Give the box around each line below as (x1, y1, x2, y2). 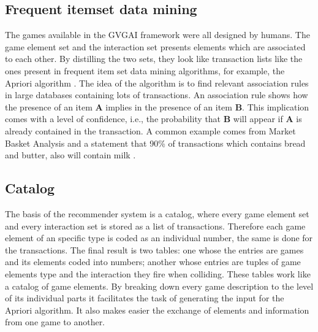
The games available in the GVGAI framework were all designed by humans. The (5, 28, 310, 41)
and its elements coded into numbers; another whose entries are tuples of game (5, 255, 301, 268)
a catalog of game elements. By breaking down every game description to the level (5, 279, 314, 292)
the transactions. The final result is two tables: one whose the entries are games (5, 243, 304, 256)
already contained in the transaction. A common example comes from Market (5, 124, 296, 137)
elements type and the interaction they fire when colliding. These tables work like (5, 267, 311, 280)
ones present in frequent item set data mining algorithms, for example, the (5, 64, 285, 77)
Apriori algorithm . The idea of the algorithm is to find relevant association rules (5, 76, 309, 89)
